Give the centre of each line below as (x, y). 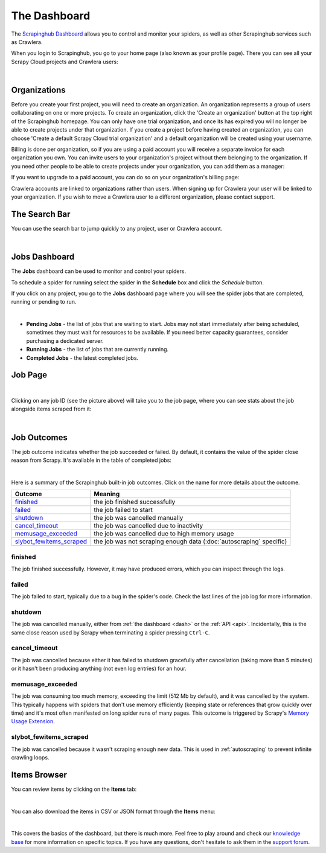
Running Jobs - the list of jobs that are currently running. (97, 350)
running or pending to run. (44, 302)
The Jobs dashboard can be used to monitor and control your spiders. (99, 271)
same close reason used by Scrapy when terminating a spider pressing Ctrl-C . (110, 632)
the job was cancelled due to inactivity (149, 526)
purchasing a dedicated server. (65, 340)
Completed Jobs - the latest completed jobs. (82, 358)
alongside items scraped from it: (51, 409)
